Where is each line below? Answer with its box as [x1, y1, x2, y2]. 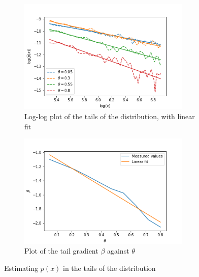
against [107, 245, 129, 256]
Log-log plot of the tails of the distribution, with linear [24, 110, 195, 121]
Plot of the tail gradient [24, 245, 98, 256]
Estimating [4, 262, 39, 273]
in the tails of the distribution [63, 262, 156, 273]
